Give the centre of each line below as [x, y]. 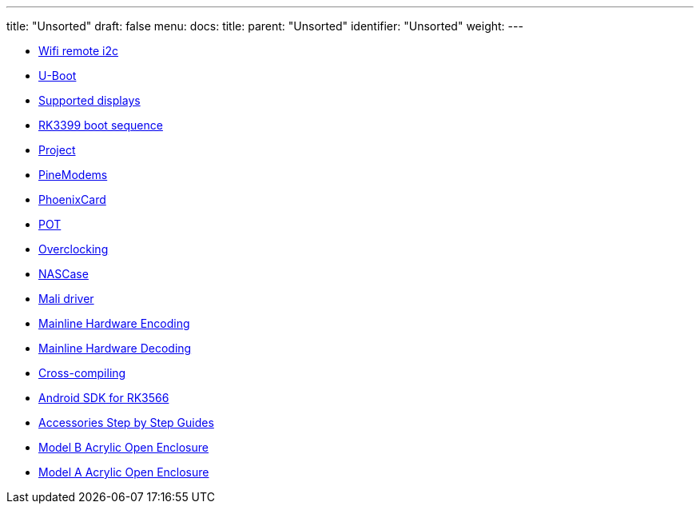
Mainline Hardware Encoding [114, 323]
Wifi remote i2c [79, 51]
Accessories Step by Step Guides [126, 422]
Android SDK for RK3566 [104, 398]
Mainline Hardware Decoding [115, 348]
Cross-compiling [82, 373]
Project [57, 150]
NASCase [64, 274]
